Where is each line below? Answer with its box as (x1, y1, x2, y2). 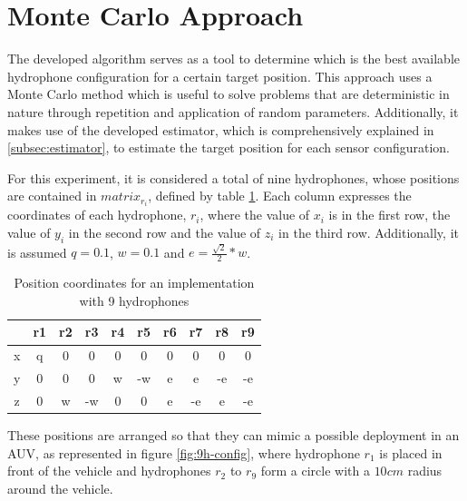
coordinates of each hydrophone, (7, 205, 187, 224)
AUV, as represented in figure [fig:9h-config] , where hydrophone (7, 443, 360, 462)
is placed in (379, 443, 443, 462)
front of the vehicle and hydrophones (7, 461, 211, 480)
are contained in (7, 186, 97, 205)
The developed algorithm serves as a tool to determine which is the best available (7, 49, 460, 68)
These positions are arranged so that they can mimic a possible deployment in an (7, 426, 460, 445)
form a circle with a (260, 461, 370, 480)
